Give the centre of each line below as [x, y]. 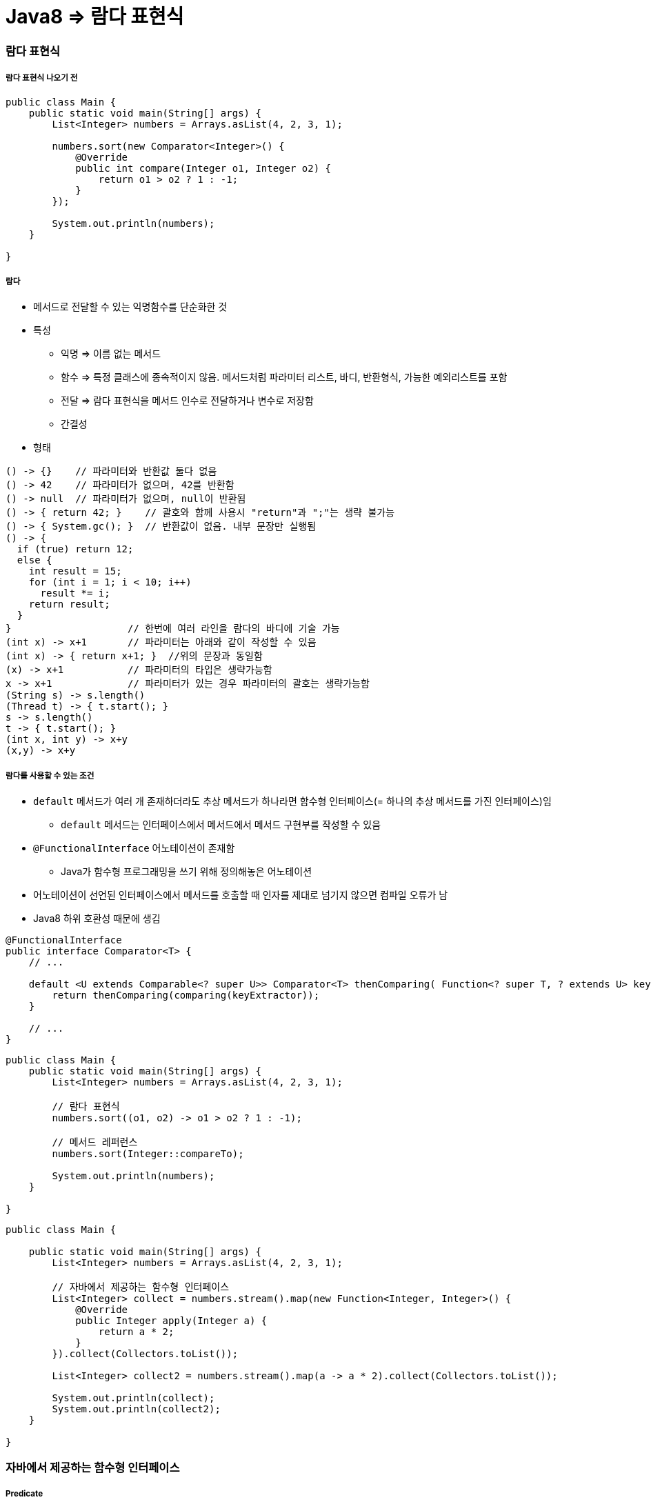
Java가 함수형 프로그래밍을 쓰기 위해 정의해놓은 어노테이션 [187, 872]
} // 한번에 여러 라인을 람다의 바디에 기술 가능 [173, 629]
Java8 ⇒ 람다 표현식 [95, 17]
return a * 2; [136, 1332]
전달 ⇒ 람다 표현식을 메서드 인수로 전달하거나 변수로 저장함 [187, 401]
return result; [69, 604]
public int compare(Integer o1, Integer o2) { [203, 168]
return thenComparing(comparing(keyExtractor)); [186, 995]
